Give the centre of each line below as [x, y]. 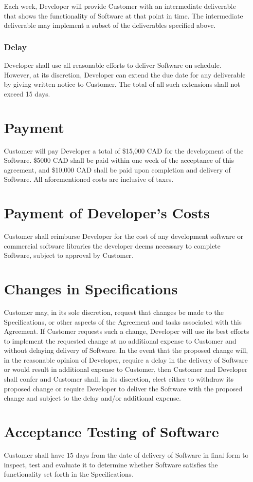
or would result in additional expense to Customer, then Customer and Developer [126, 369]
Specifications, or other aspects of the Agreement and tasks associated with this [123, 321]
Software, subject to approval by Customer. [69, 255]
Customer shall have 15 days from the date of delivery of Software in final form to [126, 454]
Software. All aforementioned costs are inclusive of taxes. [89, 179]
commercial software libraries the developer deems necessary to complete [112, 245]
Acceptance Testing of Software [112, 432]
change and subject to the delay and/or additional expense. [92, 398]
